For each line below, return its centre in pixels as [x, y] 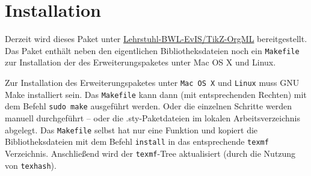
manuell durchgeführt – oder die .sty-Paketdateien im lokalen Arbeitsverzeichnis [153, 117]
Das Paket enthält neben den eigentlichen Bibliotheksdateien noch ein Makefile [152, 50]
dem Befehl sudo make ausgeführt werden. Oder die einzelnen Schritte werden [149, 106]
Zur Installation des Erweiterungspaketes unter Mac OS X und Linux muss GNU [152, 82]
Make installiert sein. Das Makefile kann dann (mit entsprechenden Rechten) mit [156, 94]
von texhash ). [31, 165]
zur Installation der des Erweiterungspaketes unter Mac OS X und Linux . [140, 62]
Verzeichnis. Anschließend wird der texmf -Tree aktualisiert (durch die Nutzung [150, 153]
